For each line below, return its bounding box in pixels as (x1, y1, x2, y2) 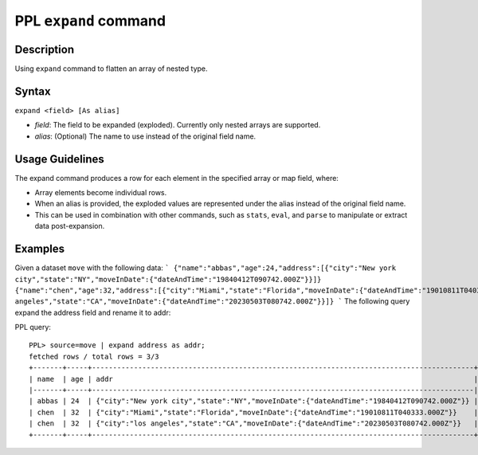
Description (14, 42, 75, 56)
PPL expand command (14, 12, 167, 29)
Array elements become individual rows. (34, 188, 167, 198)
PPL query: (14, 323, 52, 332)
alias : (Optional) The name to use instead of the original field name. (34, 131, 257, 141)
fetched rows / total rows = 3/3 (29, 351, 159, 361)
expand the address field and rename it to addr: (14, 308, 171, 317)
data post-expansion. (34, 222, 105, 231)
